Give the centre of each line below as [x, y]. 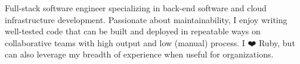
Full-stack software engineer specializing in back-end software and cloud [136, 8]
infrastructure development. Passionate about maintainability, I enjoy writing [146, 19]
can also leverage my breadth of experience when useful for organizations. [139, 54]
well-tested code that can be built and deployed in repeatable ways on [133, 31]
